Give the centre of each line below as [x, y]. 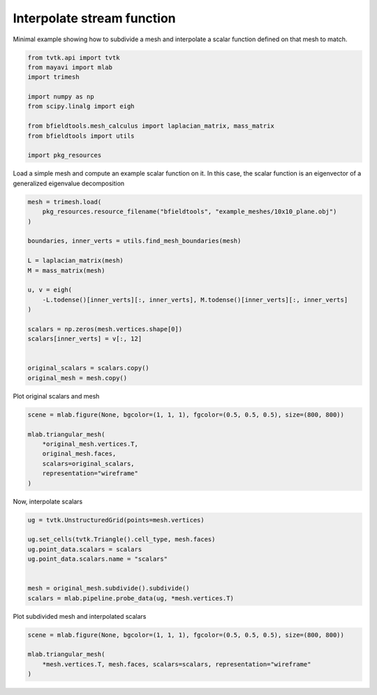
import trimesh [53, 77]
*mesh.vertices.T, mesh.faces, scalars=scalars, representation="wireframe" [177, 664]
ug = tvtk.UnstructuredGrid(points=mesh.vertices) [116, 520]
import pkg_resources [65, 155]
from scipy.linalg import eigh [81, 106]
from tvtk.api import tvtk [74, 57]
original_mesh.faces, [79, 454]
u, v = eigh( [50, 290]
